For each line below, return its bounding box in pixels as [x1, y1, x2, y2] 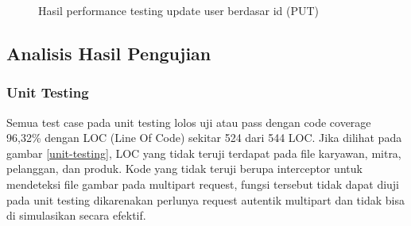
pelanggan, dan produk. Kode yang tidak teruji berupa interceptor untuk [6, 160, 363, 177]
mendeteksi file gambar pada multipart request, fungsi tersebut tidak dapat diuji [6, 175, 400, 192]
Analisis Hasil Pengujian [6, 40, 211, 65]
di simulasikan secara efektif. [6, 207, 146, 224]
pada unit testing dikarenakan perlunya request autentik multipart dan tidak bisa [6, 191, 405, 208]
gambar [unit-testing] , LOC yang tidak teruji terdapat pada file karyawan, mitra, [6, 144, 401, 161]
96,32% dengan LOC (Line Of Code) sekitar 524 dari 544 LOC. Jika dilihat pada [6, 129, 402, 146]
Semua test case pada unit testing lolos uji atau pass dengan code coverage [6, 113, 371, 130]
